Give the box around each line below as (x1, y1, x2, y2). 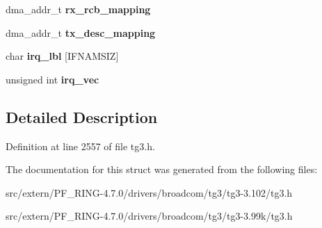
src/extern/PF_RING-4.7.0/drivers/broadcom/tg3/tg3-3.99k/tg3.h (6, 209, 293, 223)
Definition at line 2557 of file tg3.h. (6, 138, 155, 153)
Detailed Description (6, 106, 158, 127)
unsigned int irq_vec (6, 72, 99, 86)
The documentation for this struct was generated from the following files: (6, 162, 318, 177)
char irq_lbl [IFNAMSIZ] (6, 49, 119, 63)
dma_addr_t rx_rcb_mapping (6, 2, 151, 16)
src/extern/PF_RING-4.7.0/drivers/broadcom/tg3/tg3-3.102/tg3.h (6, 185, 293, 199)
